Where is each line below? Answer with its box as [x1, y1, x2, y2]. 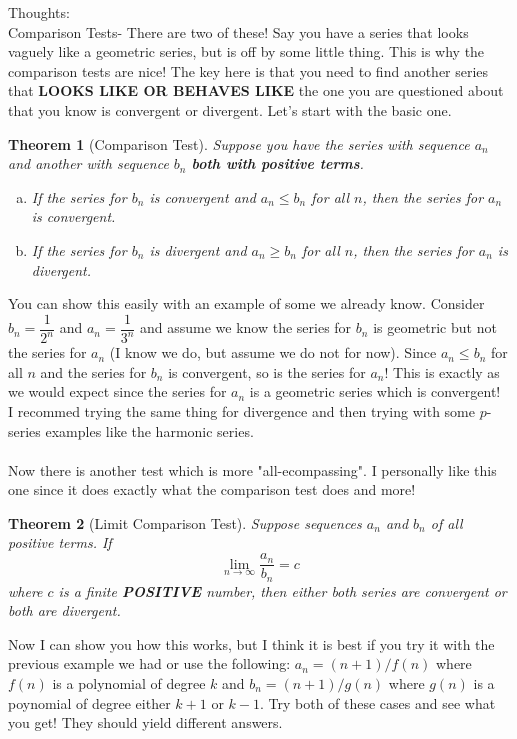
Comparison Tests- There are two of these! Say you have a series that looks [8, 21, 469, 42]
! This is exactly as [384, 361, 500, 382]
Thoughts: [8, 2, 70, 22]
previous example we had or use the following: [8, 653, 291, 674]
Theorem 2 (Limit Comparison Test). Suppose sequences [8, 512, 362, 533]
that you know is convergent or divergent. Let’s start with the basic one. [8, 99, 452, 120]
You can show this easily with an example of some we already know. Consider [8, 293, 485, 314]
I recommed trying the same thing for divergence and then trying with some [8, 400, 475, 421]
